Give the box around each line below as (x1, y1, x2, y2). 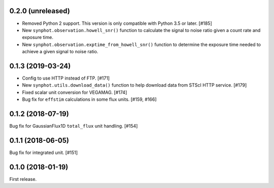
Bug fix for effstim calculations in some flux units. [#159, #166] (22, 96, 157, 102)
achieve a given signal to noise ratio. (22, 49, 98, 55)
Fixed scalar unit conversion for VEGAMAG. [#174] (22, 89, 127, 95)
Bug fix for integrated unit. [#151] (9, 149, 78, 156)
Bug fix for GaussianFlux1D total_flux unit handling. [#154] (9, 123, 138, 129)
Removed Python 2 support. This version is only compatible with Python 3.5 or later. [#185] (22, 20, 213, 26)
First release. (9, 176, 37, 182)
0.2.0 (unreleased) (9, 7, 71, 15)
